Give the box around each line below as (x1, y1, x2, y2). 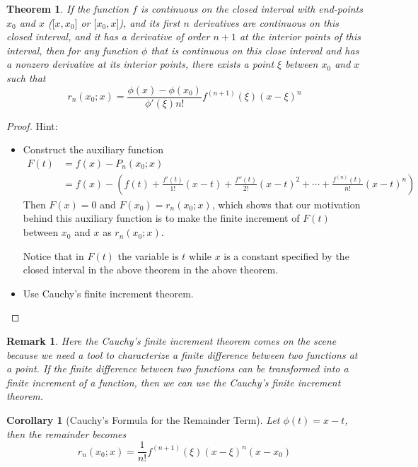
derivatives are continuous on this (192, 15, 339, 30)
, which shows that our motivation (211, 196, 361, 211)
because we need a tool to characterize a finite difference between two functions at (6, 347, 358, 362)
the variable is (117, 248, 179, 263)
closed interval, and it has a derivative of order (6, 29, 210, 44)
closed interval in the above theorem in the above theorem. (23, 262, 279, 277)
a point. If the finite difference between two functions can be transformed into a (6, 361, 349, 376)
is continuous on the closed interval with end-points (140, 1, 363, 16)
